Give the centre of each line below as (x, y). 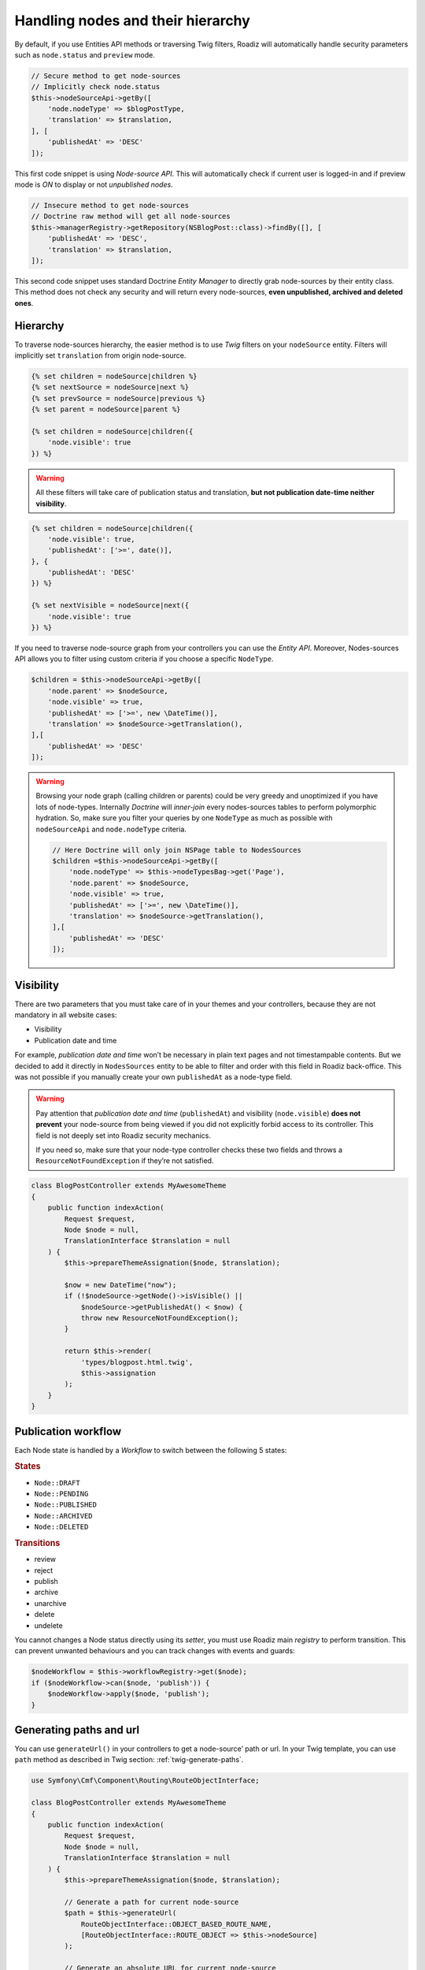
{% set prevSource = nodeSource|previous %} (118, 398)
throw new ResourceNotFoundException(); (160, 1318)
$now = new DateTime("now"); (120, 1285)
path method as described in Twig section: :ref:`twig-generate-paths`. (129, 1760)
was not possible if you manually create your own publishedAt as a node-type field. (153, 1077)
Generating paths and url (77, 1730)
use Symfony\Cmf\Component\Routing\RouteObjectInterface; (145, 1780)
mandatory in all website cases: (66, 1015)
